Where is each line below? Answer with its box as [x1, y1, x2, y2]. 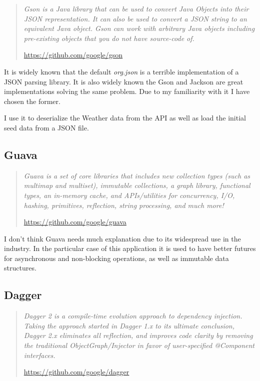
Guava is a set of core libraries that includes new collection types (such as [23, 170, 250, 180]
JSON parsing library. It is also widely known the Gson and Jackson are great [4, 76, 243, 86]
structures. [4, 262, 36, 273]
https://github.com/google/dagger [23, 366, 129, 377]
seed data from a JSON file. [4, 122, 89, 132]
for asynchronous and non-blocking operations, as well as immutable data [4, 252, 229, 263]
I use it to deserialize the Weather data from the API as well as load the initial [4, 112, 246, 123]
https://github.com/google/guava [23, 216, 126, 227]
